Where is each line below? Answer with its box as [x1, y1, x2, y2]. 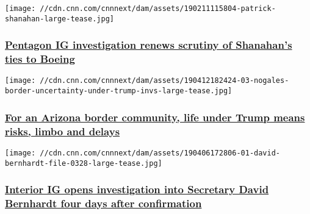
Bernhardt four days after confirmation [5, 196, 202, 211]
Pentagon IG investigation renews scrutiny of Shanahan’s [5, 37, 292, 52]
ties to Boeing [5, 51, 75, 66]
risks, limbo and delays [5, 123, 120, 138]
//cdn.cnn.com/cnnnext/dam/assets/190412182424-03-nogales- [40, 76, 289, 85]
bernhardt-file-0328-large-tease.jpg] [5, 159, 162, 168]
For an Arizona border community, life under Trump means [5, 109, 305, 124]
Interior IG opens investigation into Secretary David [5, 182, 269, 197]
